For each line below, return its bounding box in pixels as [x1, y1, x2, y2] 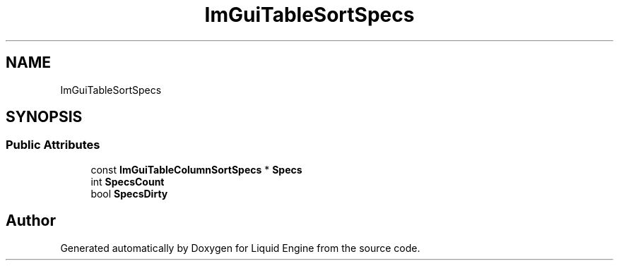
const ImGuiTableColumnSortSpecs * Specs [90, 163, 302, 176]
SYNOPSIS [6, 108, 83, 126]
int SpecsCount [90, 175, 165, 188]
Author [6, 212, 56, 230]
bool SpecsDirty [90, 187, 168, 200]
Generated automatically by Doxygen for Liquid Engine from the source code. [60, 241, 420, 254]
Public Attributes [6, 138, 100, 152]
